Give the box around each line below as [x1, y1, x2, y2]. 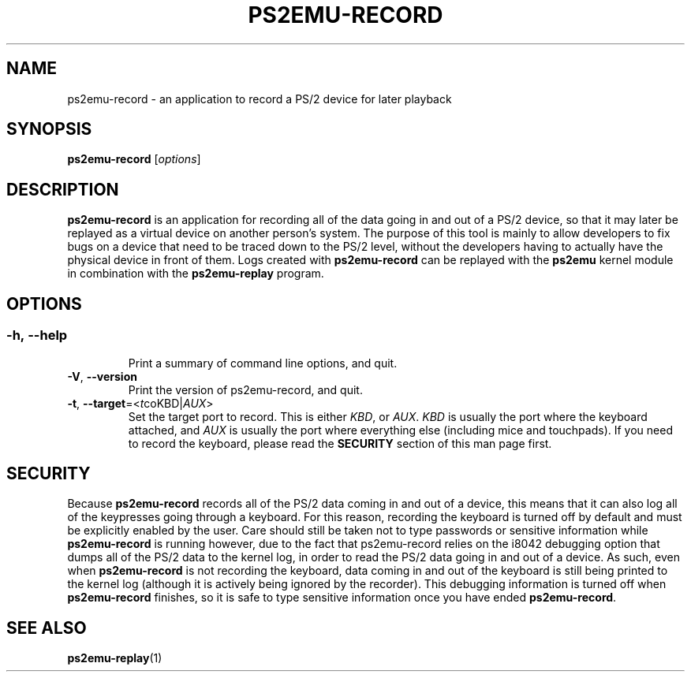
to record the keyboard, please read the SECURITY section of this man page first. [128, 436, 552, 450]
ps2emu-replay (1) [67, 651, 162, 665]
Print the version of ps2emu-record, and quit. [128, 382, 363, 397]
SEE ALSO [6, 617, 87, 638]
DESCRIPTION [6, 179, 119, 199]
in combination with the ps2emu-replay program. [67, 266, 324, 281]
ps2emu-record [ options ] [67, 152, 201, 166]
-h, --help [6, 327, 68, 344]
